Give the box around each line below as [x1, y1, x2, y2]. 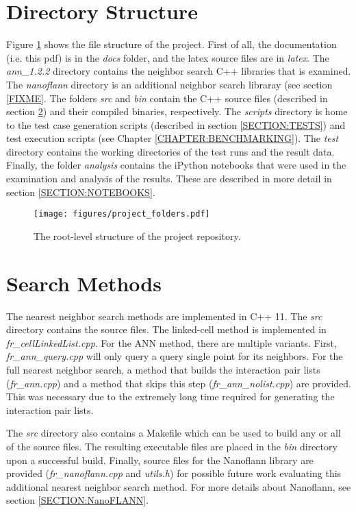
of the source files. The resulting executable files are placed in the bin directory [6, 439, 338, 453]
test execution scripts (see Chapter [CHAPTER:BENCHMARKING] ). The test [6, 131, 339, 145]
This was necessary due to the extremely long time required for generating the [6, 389, 335, 404]
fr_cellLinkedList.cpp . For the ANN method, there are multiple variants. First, [6, 335, 337, 350]
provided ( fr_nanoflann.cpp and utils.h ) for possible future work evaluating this [6, 466, 342, 480]
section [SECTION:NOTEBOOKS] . [6, 184, 155, 199]
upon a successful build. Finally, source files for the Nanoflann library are [6, 452, 314, 467]
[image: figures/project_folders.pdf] [34, 209, 210, 219]
